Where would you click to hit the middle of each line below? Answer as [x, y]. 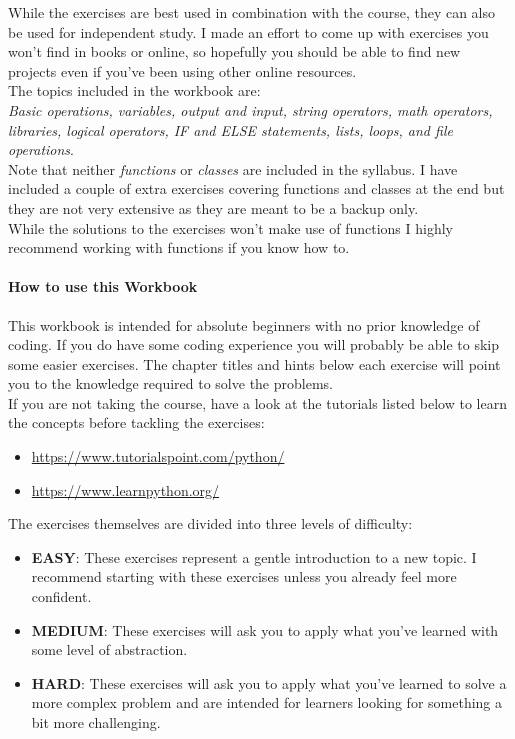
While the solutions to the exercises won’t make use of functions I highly [230, 227]
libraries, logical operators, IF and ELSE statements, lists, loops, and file [230, 129]
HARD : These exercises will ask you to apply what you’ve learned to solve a [269, 682]
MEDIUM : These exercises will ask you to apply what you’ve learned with [265, 629]
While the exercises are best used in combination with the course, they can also [252, 12]
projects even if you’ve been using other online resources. [182, 70]
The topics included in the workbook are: [134, 90]
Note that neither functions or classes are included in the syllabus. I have [233, 168]
